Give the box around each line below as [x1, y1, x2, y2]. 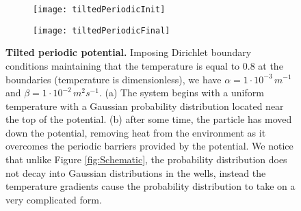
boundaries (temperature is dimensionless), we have [5, 72, 222, 86]
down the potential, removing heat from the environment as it [5, 125, 266, 139]
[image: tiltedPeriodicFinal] [33, 25, 170, 36]
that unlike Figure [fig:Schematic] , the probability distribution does [5, 152, 287, 167]
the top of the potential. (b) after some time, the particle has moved [5, 112, 292, 126]
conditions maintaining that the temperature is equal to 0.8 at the [5, 58, 283, 72]
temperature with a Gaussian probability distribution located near [5, 98, 284, 113]
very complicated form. [5, 192, 102, 206]
